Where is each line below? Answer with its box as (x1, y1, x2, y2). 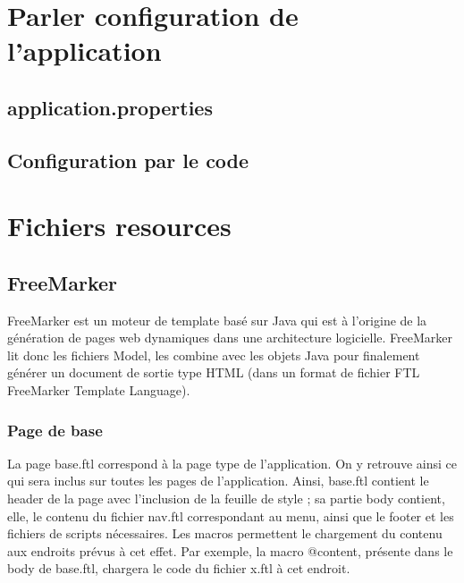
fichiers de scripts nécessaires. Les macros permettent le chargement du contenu (7, 524, 443, 543)
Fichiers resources (7, 207, 232, 244)
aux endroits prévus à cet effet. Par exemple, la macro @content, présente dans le (7, 541, 453, 560)
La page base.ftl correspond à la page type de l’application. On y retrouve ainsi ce (7, 453, 458, 472)
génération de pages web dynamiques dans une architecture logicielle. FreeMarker (7, 328, 453, 347)
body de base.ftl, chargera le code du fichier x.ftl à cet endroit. (7, 559, 350, 578)
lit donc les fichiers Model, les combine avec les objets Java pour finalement (7, 345, 420, 364)
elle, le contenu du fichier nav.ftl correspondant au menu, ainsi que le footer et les (7, 506, 454, 525)
